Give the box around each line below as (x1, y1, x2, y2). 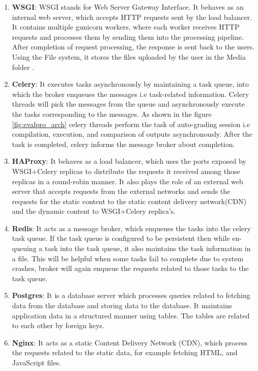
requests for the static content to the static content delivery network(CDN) (12, 195, 247, 206)
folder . (12, 61, 35, 72)
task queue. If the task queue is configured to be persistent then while (12, 233, 230, 243)
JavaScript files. (12, 357, 61, 367)
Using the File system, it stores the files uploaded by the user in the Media (12, 51, 246, 62)
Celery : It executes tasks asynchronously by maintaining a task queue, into (12, 79, 249, 89)
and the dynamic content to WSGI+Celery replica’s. (12, 206, 176, 216)
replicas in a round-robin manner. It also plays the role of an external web (12, 176, 243, 186)
